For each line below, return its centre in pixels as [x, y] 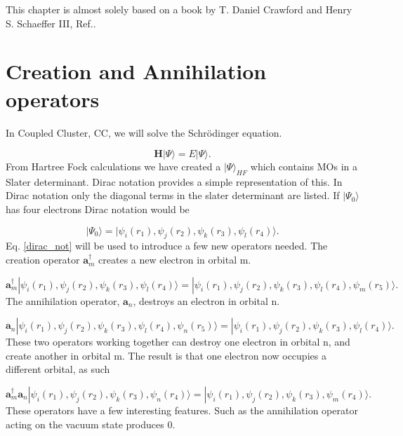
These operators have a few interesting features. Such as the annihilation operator [182, 410]
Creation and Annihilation [136, 71]
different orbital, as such [58, 369]
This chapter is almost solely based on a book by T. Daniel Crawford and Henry [179, 9]
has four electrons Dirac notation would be [98, 209]
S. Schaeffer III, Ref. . [51, 23]
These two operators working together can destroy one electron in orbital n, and [178, 342]
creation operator [43, 260]
